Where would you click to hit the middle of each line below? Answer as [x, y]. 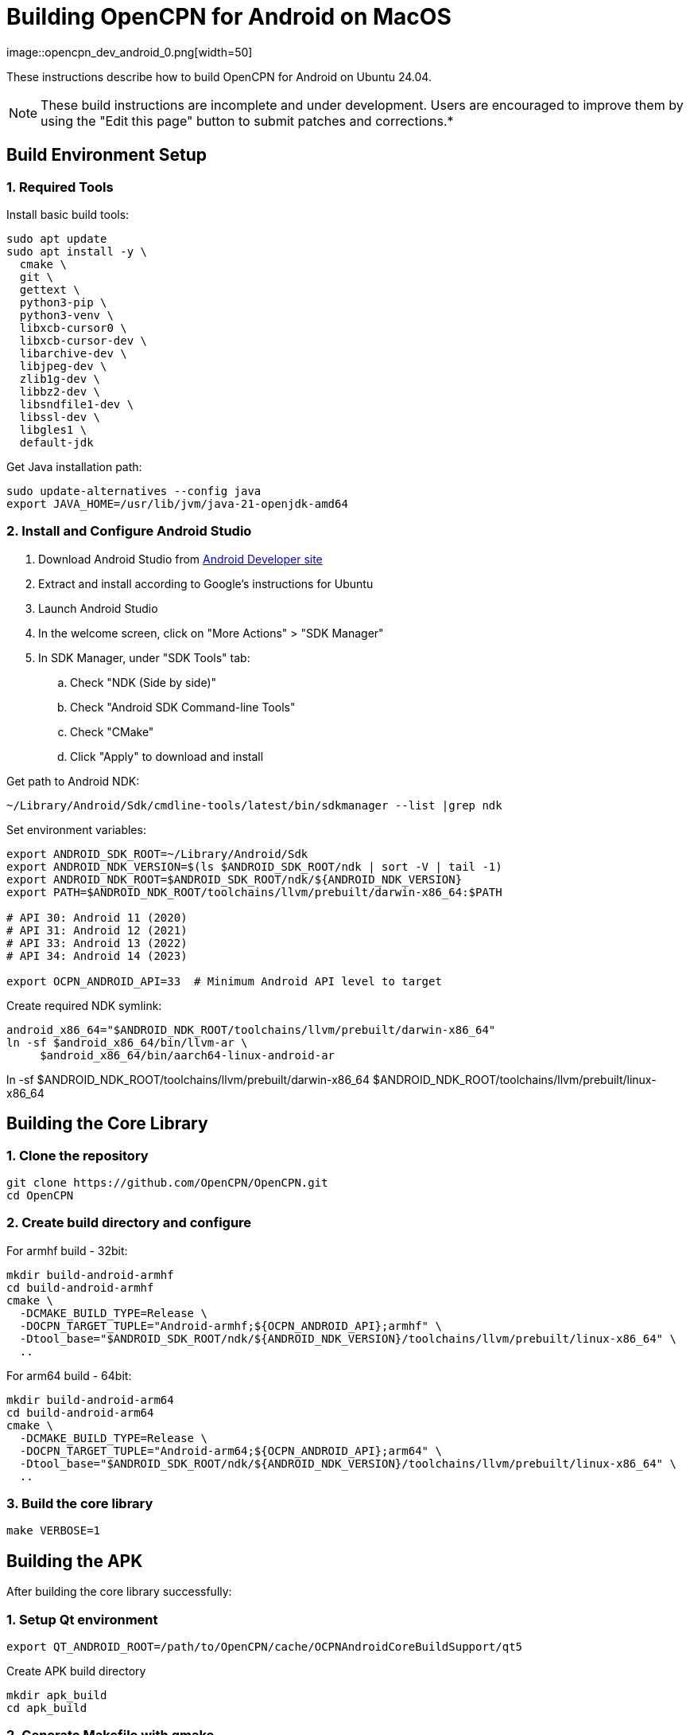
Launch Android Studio [98, 608]
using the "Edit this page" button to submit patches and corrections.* [247, 121]
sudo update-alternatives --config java [134, 491]
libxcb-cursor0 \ [73, 328]
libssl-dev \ [60, 417]
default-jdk [56, 442]
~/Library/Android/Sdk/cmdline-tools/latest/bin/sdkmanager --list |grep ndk [254, 805]
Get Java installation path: [74, 466]
